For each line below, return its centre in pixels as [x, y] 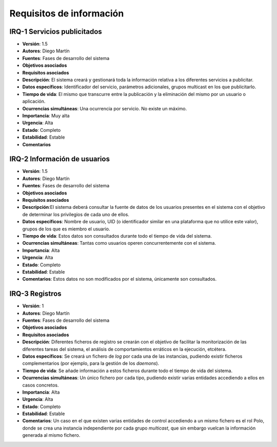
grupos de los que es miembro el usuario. [66, 229]
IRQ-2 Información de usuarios [60, 159]
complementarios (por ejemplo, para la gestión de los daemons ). [91, 363]
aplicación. [34, 101]
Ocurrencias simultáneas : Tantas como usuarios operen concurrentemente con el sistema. [119, 243]
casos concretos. [41, 385]
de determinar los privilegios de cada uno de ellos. [76, 214]
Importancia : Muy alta [46, 115]
